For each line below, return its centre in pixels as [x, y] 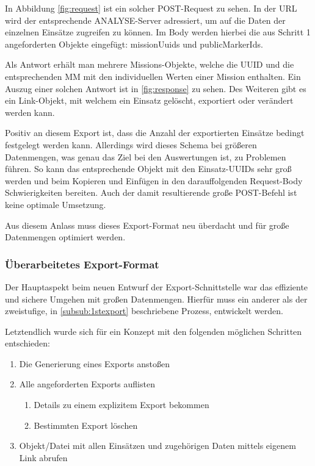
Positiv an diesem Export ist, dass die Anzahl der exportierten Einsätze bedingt [155, 133]
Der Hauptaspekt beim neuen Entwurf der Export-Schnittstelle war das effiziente [157, 286]
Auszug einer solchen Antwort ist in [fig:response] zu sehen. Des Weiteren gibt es [156, 88]
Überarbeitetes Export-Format [82, 264]
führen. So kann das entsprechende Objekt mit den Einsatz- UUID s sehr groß [148, 169]
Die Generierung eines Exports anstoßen [95, 363]
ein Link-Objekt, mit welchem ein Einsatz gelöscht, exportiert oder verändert [149, 100]
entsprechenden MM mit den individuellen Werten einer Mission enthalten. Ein [153, 76]
